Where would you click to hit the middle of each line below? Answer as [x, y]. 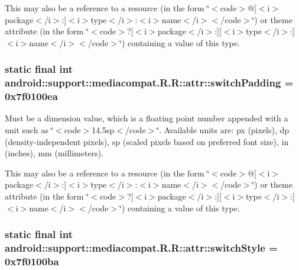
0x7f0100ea [31, 96]
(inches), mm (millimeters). [54, 153]
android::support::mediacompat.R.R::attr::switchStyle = [141, 248]
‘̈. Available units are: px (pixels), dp [223, 130]
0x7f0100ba [32, 261]
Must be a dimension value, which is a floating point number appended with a [147, 118]
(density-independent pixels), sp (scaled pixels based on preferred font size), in [147, 141]
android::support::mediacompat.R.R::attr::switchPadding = [149, 83]
